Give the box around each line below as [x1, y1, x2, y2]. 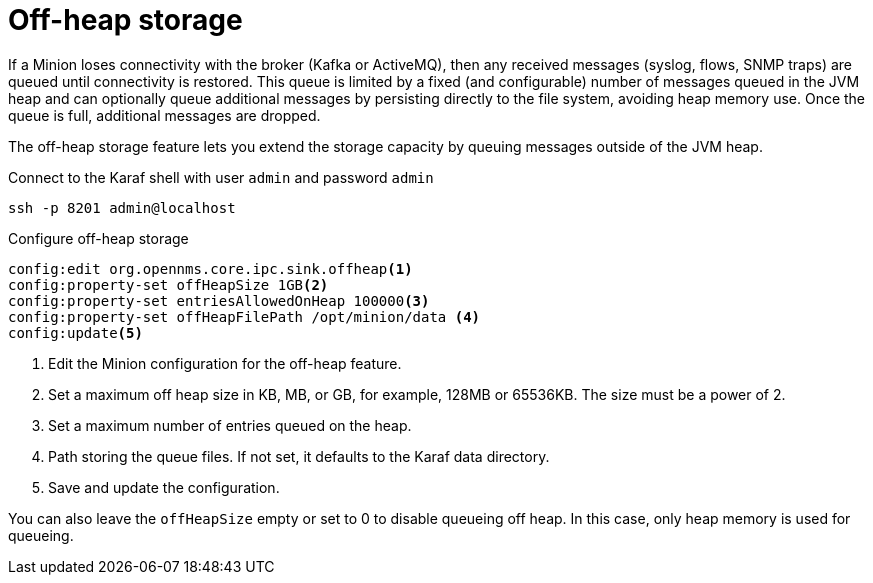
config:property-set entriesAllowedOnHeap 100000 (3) [8, 292, 430, 309]
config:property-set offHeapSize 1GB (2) [8, 276, 329, 293]
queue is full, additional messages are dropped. [8, 106, 321, 124]
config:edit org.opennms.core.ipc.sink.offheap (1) [8, 260, 413, 277]
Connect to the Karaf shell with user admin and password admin [8, 168, 434, 186]
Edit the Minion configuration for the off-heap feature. [48, 354, 402, 372]
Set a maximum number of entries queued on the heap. [48, 416, 412, 434]
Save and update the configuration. [48, 478, 280, 496]
